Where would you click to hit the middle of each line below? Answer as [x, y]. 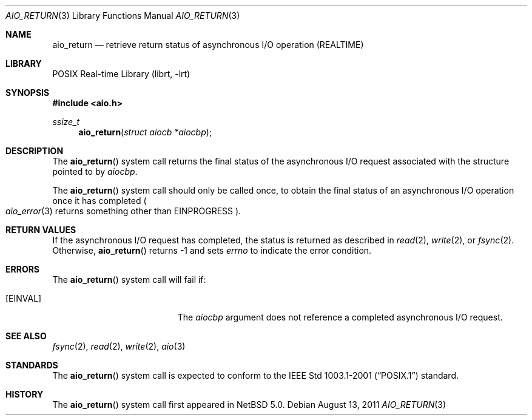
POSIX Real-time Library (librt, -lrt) [121, 74]
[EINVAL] [24, 298]
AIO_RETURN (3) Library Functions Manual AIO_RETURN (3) [123, 15]
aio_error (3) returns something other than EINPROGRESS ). [123, 211]
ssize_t [66, 122]
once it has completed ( [99, 201]
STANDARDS [32, 365]
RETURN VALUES [41, 230]
